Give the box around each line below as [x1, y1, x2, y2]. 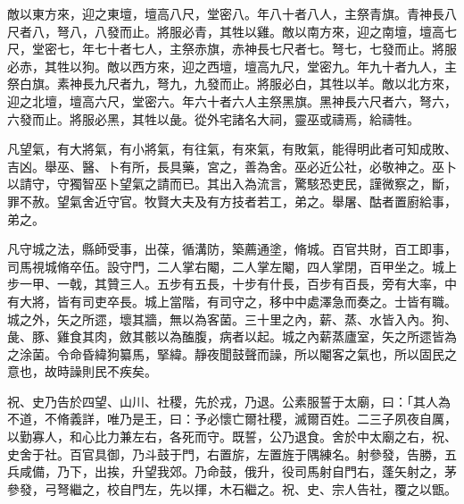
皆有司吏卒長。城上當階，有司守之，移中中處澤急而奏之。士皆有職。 [56, 291, 457, 310]
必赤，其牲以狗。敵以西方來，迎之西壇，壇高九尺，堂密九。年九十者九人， [7, 56, 444, 75]
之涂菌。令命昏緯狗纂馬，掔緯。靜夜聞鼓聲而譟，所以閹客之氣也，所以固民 [7, 344, 444, 363]
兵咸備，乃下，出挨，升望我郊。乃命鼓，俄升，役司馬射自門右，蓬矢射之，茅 [7, 462, 457, 481]
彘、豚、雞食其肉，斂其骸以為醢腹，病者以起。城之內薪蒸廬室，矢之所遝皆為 [7, 327, 457, 346]
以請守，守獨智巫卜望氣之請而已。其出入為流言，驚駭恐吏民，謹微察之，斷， [7, 174, 457, 193]
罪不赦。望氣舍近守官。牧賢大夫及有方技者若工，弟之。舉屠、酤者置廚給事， [7, 191, 457, 210]
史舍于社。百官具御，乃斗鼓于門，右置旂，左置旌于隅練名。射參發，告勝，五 [7, 444, 457, 463]
